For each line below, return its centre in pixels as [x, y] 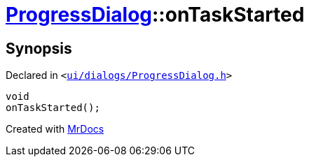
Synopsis [39, 48]
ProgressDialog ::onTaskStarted [155, 15]
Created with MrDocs [55, 129]
